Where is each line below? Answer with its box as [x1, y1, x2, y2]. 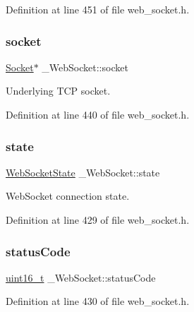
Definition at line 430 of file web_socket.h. [6, 294, 190, 308]
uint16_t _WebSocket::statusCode [6, 270, 156, 284]
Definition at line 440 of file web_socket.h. [6, 107, 190, 121]
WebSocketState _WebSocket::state [6, 164, 160, 179]
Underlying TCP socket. [6, 83, 111, 98]
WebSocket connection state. [6, 188, 130, 203]
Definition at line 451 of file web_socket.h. [6, 2, 190, 16]
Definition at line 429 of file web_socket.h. [6, 212, 190, 227]
